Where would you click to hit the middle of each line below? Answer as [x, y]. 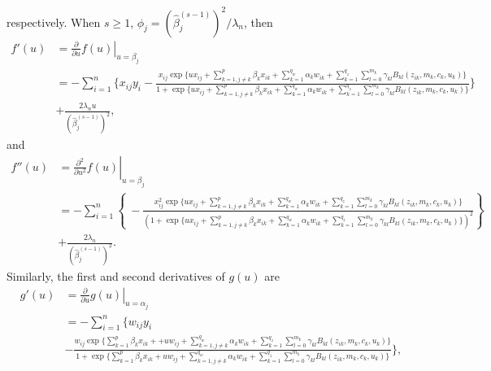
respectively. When [54, 22]
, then [258, 22]
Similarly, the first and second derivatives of [116, 275]
